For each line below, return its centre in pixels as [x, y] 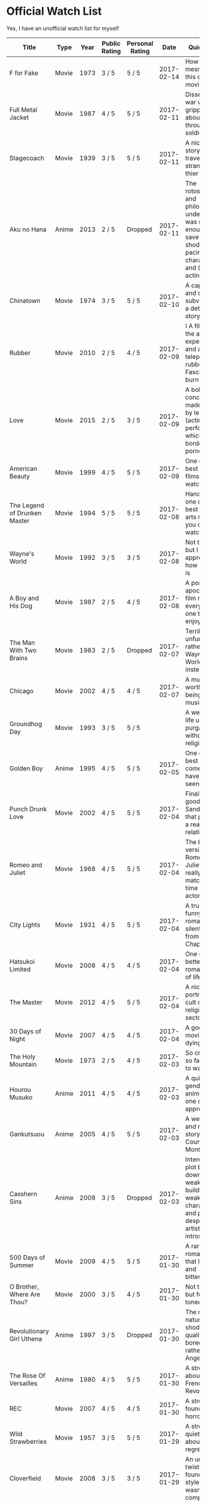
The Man [22, 642]
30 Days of [25, 1031]
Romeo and [26, 865]
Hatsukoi [22, 961]
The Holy [22, 1056]
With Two [23, 650]
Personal [140, 43]
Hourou [20, 1089]
